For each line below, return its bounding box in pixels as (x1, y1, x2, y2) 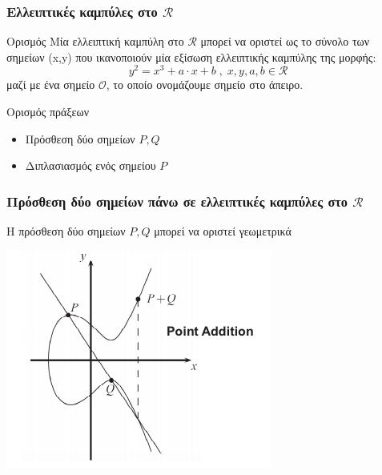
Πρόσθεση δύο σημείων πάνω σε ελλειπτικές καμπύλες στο (6, 191, 348, 211)
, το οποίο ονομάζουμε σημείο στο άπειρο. (106, 76, 304, 93)
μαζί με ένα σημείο (6, 76, 95, 93)
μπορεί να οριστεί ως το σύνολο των (200, 33, 370, 50)
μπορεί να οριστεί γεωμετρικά (154, 223, 292, 240)
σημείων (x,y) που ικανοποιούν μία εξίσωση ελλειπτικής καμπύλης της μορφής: (6, 48, 376, 65)
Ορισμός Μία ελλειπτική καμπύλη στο (6, 33, 184, 50)
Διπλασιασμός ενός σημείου (25, 157, 156, 174)
